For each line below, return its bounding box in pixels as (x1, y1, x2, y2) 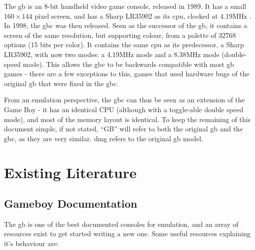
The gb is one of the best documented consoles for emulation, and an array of (4, 219, 239, 229)
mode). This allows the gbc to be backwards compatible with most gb (23, 59, 234, 69)
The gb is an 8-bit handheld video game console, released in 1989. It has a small (4, 1, 247, 11)
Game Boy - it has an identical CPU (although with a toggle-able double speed (4, 104, 244, 114)
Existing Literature (4, 162, 137, 182)
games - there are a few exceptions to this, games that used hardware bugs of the (4, 68, 250, 79)
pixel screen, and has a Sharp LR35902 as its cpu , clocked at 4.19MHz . (35, 10, 252, 21)
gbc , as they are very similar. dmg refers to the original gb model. (4, 133, 203, 143)
